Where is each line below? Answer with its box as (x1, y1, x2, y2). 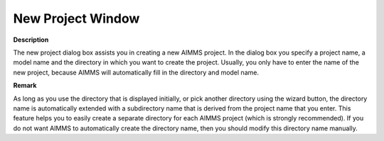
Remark (13, 81, 37, 90)
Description (13, 35, 49, 44)
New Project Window (13, 11, 140, 26)
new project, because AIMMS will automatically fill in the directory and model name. (13, 68, 260, 77)
